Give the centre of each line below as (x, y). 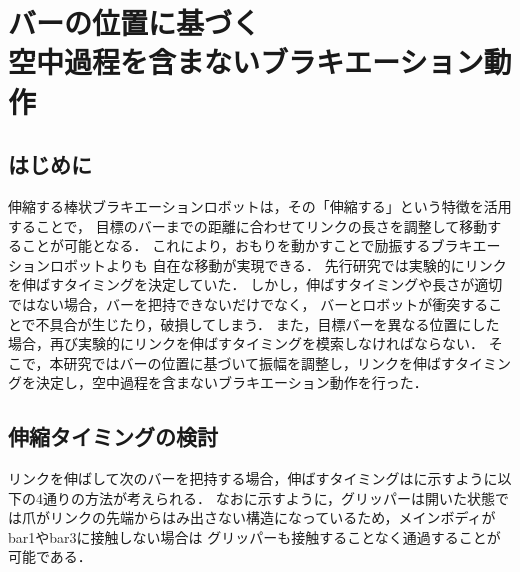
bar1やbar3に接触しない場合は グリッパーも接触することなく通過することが (254, 536)
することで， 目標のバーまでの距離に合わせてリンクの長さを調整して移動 (248, 225)
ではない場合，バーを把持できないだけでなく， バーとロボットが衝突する (248, 303)
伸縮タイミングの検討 (113, 436)
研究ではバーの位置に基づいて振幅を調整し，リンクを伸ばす (259, 362)
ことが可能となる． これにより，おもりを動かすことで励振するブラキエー (261, 245)
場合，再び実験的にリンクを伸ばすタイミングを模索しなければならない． (246, 343)
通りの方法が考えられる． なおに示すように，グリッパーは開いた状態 (268, 497)
